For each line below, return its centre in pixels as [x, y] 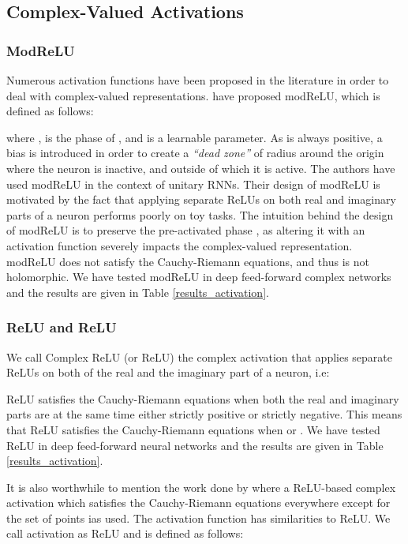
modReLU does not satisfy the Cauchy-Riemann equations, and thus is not [188, 261]
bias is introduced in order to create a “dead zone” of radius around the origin [195, 153]
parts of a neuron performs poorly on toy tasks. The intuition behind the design [200, 214]
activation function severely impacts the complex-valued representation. [180, 245]
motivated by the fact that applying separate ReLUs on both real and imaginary [201, 199]
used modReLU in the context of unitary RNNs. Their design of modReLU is [193, 184]
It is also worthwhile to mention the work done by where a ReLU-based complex [201, 487]
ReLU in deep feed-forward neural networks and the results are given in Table [195, 445]
